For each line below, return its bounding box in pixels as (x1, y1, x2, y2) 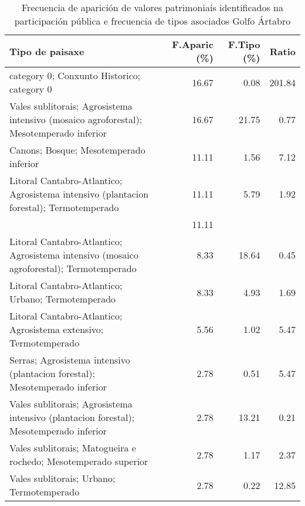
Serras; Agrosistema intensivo (9, 353, 130, 366)
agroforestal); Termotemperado (9, 262, 137, 275)
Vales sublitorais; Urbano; (9, 471, 116, 485)
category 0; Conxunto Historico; (9, 69, 141, 82)
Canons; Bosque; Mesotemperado (9, 143, 145, 157)
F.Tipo (228, 38, 260, 51)
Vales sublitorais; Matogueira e (9, 441, 136, 454)
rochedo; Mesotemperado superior (9, 454, 148, 468)
